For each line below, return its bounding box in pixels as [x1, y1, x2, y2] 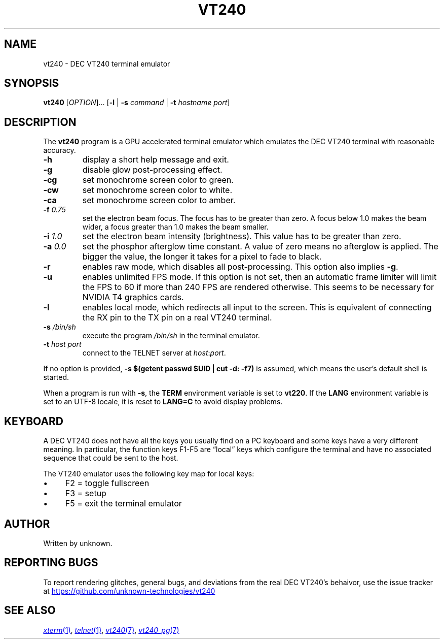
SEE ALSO [4, 604, 56, 617]
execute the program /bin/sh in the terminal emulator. [82, 331, 260, 340]
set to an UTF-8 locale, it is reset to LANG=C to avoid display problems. [43, 397, 283, 406]
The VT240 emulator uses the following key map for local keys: [43, 469, 254, 478]
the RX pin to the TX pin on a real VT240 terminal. [82, 312, 272, 323]
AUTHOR [4, 517, 50, 530]
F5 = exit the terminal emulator [65, 498, 182, 509]
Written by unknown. [43, 538, 113, 548]
